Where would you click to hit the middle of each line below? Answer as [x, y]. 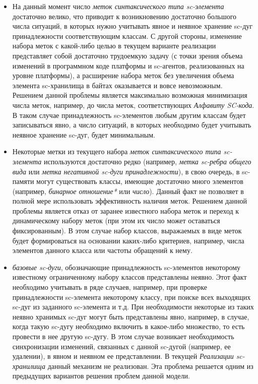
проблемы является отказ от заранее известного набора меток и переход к [126, 210]
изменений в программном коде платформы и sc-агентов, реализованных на [128, 65]
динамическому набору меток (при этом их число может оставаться [116, 220]
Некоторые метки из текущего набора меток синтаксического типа [117, 151]
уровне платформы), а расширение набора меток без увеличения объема [123, 75]
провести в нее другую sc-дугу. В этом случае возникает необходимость [123, 336]
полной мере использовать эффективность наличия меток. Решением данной [130, 201]
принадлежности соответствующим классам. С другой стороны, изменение [127, 36]
